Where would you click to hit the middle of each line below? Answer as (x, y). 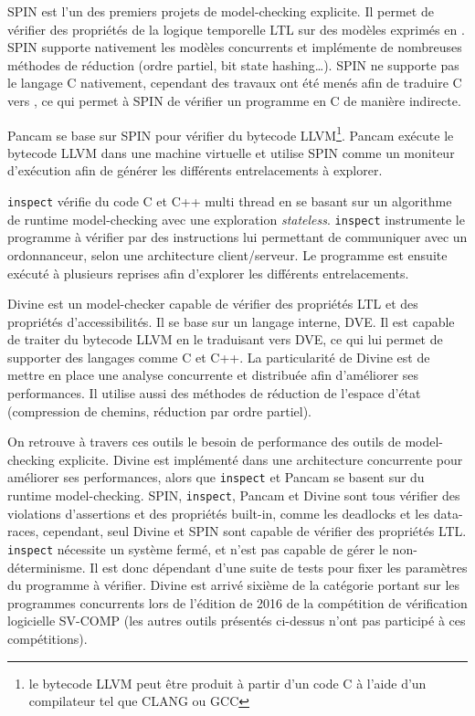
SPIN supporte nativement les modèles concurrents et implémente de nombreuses (235, 47)
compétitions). (47, 638)
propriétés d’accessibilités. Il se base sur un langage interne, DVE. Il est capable (231, 321)
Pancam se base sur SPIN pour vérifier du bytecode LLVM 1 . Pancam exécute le (231, 133)
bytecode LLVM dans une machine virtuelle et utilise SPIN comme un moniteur (231, 152)
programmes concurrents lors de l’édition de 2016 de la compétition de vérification (237, 602)
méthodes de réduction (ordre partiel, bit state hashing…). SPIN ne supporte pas (233, 64)
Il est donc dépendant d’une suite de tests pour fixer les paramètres (279, 567)
